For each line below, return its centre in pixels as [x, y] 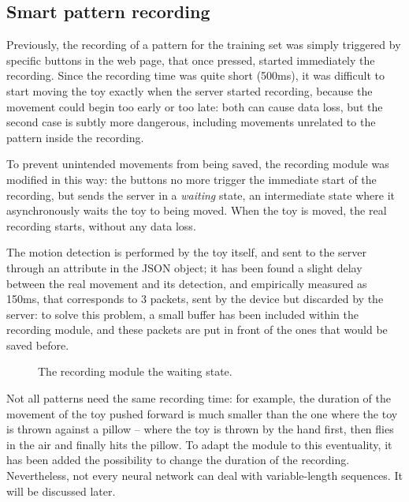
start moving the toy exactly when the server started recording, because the [190, 90]
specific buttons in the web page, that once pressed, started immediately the [191, 60]
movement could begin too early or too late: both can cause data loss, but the [195, 106]
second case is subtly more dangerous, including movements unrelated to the [191, 122]
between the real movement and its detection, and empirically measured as [187, 283]
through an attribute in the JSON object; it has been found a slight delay [184, 267]
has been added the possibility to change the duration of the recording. [178, 460]
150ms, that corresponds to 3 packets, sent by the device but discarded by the [195, 299]
